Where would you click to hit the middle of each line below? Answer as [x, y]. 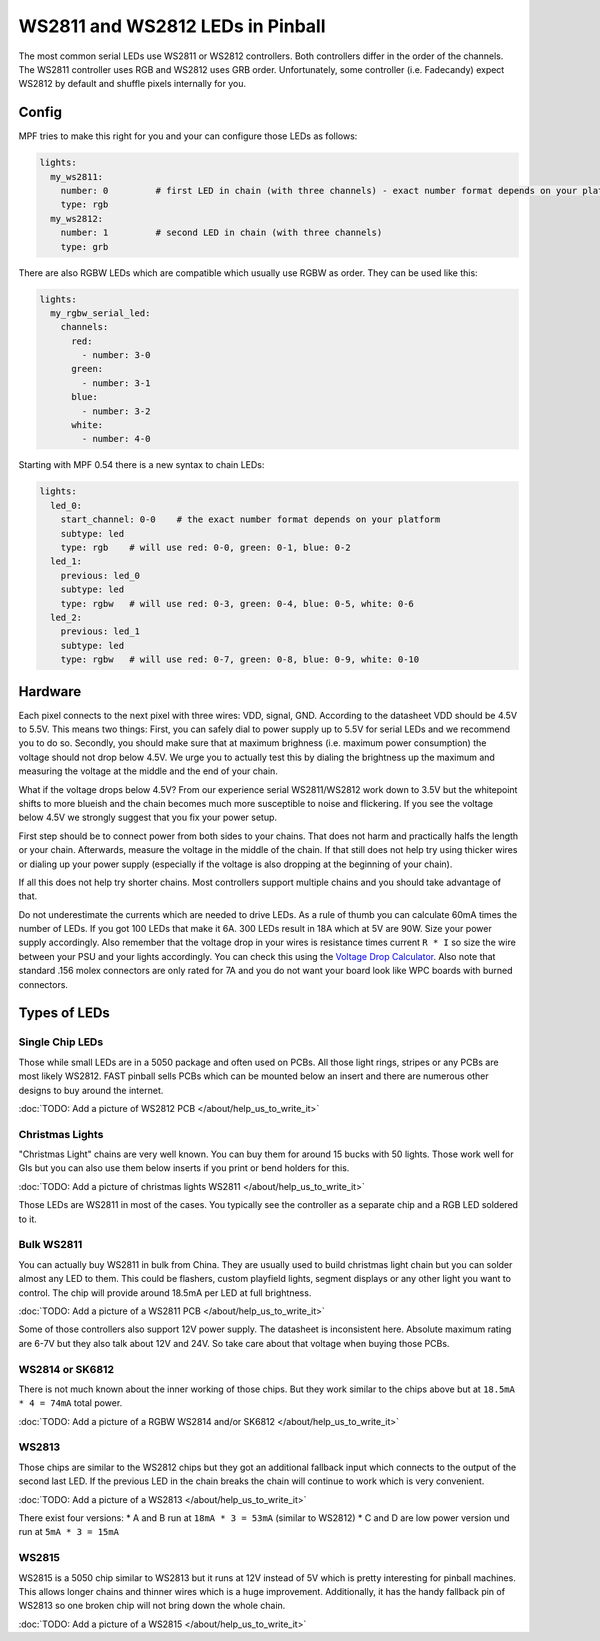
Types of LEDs [64, 1013]
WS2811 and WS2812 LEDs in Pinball [172, 26]
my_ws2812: [77, 218]
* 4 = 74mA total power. [70, 1403]
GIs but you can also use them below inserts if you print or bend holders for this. [184, 1168]
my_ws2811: [77, 176]
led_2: [66, 617]
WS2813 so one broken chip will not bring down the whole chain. [152, 1606]
